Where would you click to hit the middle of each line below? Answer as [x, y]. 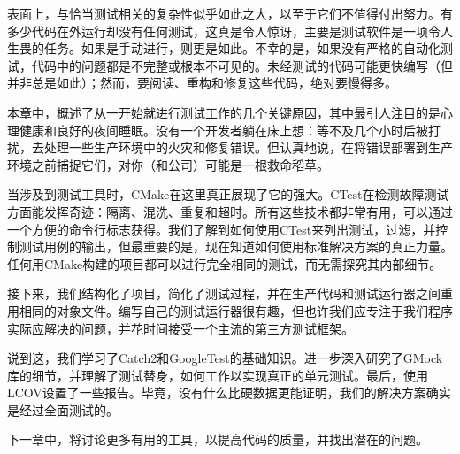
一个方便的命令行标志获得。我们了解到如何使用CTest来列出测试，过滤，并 [222, 229]
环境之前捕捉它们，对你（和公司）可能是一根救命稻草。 [168, 164]
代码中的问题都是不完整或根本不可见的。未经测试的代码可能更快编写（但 [242, 65]
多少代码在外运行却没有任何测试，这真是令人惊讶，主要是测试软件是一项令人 [230, 31]
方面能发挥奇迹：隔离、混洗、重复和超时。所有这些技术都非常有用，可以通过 [230, 211]
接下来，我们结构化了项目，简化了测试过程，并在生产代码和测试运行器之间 [224, 293]
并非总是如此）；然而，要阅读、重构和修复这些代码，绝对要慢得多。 [202, 83]
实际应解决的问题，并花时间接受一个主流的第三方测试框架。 [180, 328]
